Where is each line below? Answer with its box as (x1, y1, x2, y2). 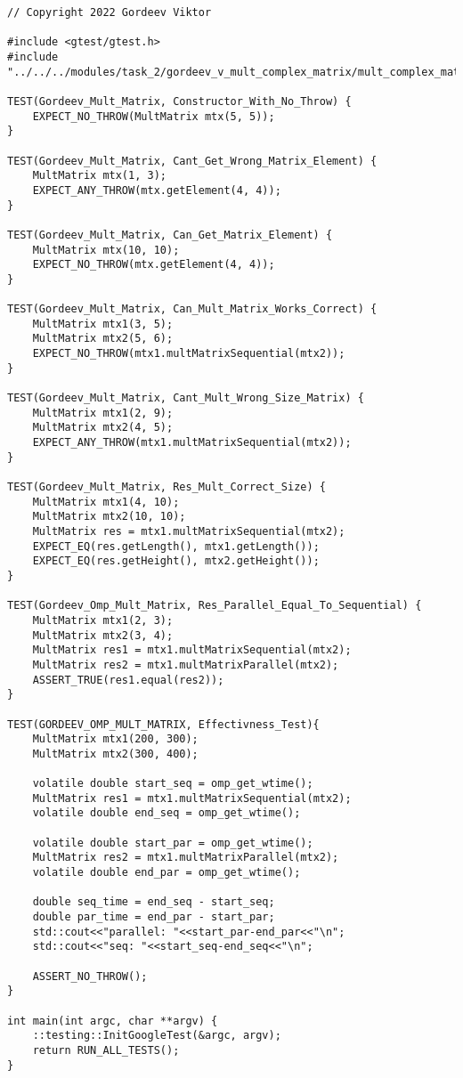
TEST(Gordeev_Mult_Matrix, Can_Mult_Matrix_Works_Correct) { (7, 303, 378, 316)
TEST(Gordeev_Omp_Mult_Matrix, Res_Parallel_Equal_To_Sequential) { (7, 599, 422, 612)
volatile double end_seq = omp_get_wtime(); (32, 806, 301, 820)
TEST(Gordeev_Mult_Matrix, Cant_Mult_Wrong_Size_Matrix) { (7, 392, 364, 405)
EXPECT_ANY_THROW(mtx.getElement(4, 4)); (32, 183, 281, 197)
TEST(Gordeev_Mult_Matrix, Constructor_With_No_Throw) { (7, 94, 352, 108)
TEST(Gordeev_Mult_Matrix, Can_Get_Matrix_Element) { (7, 228, 333, 241)
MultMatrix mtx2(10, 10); (32, 510, 186, 523)
